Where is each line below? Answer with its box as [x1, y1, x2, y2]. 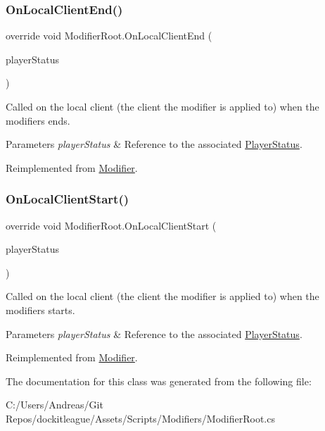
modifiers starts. [6, 302, 75, 317]
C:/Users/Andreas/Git [6, 397, 103, 412]
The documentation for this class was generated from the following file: [6, 373, 312, 388]
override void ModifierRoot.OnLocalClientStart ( [6, 218, 217, 232]
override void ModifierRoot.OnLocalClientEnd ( [6, 28, 212, 43]
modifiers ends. [6, 113, 70, 127]
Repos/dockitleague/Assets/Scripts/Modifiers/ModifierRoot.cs [6, 411, 275, 425]
